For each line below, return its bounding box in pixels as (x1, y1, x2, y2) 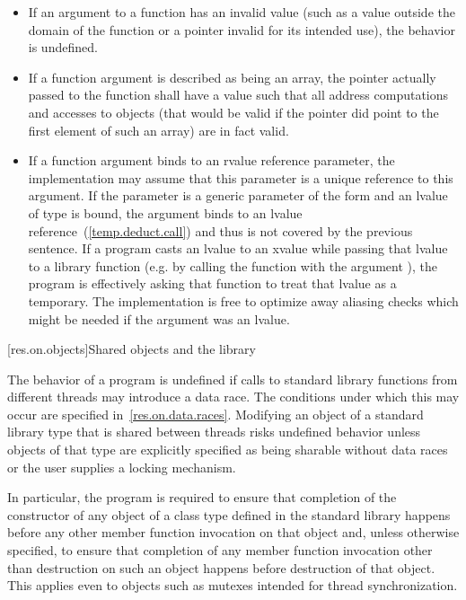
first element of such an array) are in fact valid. (28, 120, 289, 139)
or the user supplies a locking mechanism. (7, 457, 236, 476)
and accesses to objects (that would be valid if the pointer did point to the (28, 102, 439, 121)
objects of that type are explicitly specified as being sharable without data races (7, 440, 448, 459)
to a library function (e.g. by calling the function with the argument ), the (28, 256, 437, 275)
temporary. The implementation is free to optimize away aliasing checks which (28, 291, 459, 310)
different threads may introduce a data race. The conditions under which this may (7, 387, 460, 406)
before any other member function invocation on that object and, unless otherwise (7, 523, 460, 542)
